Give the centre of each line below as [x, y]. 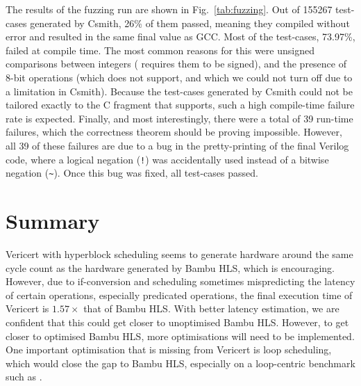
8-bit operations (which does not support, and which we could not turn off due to [179, 77]
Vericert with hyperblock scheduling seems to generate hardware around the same [179, 254]
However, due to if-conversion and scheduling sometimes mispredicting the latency [180, 281]
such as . [24, 377]
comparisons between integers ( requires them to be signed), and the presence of [176, 64]
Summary [53, 221]
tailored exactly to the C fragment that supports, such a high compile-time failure [180, 105]
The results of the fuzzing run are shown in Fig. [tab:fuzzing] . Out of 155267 [169, 9]
